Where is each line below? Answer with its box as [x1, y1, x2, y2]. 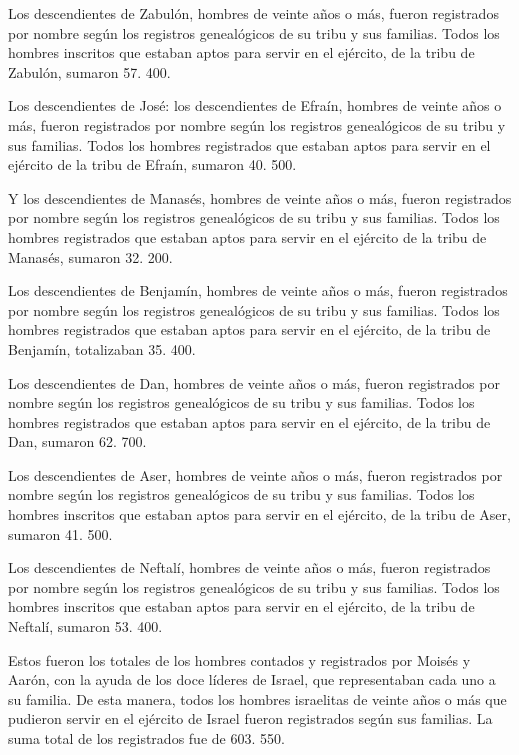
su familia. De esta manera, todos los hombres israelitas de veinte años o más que [8, 688, 507, 709]
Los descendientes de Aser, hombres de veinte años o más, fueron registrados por [8, 464, 503, 485]
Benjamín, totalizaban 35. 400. [8, 338, 196, 359]
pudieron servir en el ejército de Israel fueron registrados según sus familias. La [8, 708, 493, 729]
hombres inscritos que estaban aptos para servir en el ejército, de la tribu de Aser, [8, 504, 511, 525]
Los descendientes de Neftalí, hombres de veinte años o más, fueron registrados [8, 557, 491, 578]
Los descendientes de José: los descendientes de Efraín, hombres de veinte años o [8, 95, 502, 116]
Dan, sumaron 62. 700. [8, 431, 147, 452]
